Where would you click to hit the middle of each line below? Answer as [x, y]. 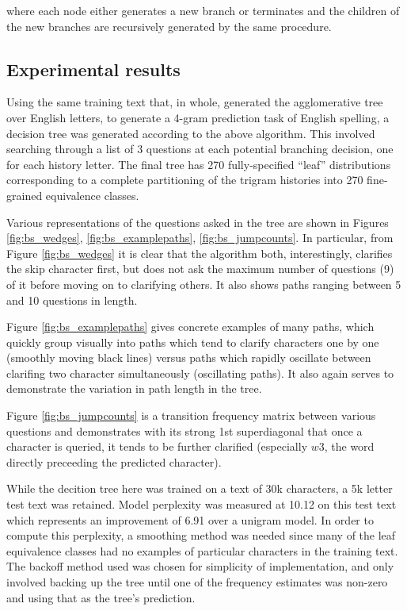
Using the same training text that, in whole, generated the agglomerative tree [195, 102]
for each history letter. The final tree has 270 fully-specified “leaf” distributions [199, 164]
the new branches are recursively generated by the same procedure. [169, 26]
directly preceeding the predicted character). [114, 461]
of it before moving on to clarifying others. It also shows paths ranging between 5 [204, 284]
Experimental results [93, 69]
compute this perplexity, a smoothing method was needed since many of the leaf [201, 535]
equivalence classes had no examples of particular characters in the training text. [202, 550]
